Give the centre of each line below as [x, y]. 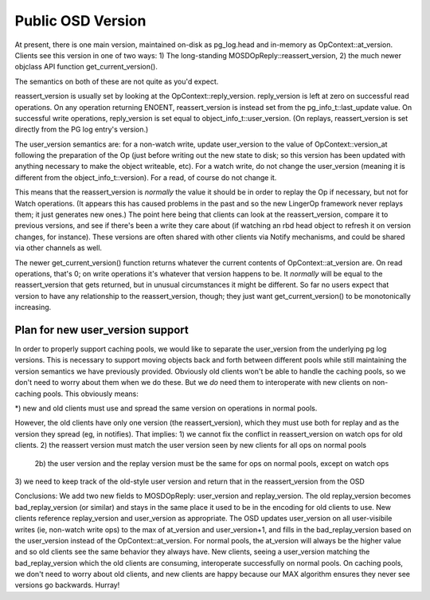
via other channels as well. [59, 248]
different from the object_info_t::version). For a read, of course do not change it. [146, 177]
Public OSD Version [80, 21]
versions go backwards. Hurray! [67, 585]
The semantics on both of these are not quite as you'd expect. [117, 81]
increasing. [33, 308]
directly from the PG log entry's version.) [82, 129]
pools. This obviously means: [91, 394]
